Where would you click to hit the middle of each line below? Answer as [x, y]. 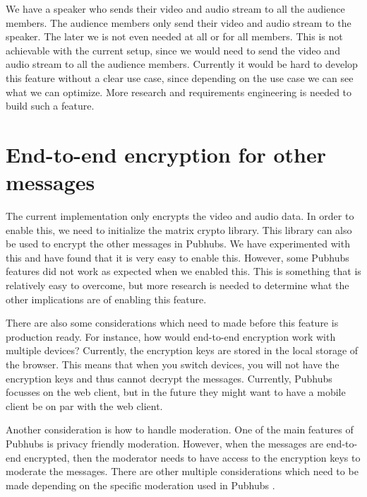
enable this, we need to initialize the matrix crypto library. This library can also [179, 229]
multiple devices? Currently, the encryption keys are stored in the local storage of [182, 350]
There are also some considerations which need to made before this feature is [172, 323]
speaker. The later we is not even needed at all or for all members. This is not [174, 36]
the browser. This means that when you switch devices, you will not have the [173, 364]
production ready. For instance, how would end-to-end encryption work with [171, 336]
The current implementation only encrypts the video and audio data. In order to [180, 216]
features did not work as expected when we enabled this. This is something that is [183, 271]
